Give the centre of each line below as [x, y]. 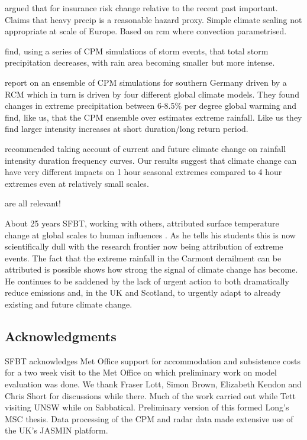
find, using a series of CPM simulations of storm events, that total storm [137, 51]
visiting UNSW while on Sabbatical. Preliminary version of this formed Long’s [147, 407]
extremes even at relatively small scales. [77, 183]
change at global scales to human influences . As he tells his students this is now [150, 234]
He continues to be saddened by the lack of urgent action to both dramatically [147, 281]
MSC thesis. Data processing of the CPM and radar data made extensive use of [149, 418]
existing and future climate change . [69, 304]
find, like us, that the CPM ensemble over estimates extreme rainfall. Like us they [153, 117]
